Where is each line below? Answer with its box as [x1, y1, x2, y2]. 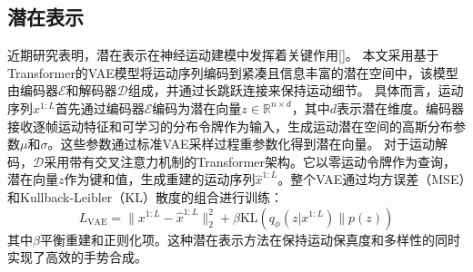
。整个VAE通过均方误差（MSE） [277, 170, 466, 189]
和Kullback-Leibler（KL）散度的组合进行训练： [7, 187, 284, 206]
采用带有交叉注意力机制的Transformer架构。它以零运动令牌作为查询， [44, 151, 457, 170]
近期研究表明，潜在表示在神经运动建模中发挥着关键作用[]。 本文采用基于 [7, 45, 439, 64]
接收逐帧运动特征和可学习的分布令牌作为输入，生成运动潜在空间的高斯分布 [7, 116, 453, 135]
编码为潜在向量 [152, 98, 242, 117]
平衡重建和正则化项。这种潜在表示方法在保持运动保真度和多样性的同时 [39, 229, 460, 248]
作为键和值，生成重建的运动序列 [64, 170, 256, 189]
